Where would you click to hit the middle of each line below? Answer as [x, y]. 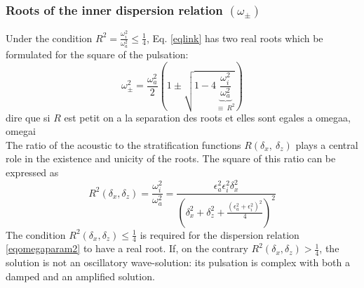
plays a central [327, 144]
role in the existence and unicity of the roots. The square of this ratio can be [171, 158]
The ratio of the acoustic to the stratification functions [123, 144]
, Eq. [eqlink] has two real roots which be [235, 38]
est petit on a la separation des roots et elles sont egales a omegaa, [207, 117]
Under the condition [49, 38]
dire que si [28, 117]
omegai [21, 131]
